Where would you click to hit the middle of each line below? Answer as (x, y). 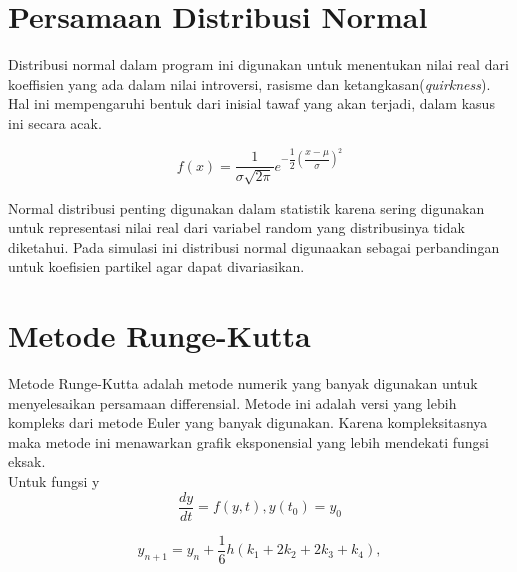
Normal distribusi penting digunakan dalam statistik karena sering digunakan (246, 207)
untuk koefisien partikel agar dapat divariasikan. (156, 266)
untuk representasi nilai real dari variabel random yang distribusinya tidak (236, 227)
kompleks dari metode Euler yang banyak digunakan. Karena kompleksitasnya (248, 422)
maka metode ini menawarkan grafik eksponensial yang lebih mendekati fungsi (248, 441)
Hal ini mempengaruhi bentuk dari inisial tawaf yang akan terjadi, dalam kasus (251, 103)
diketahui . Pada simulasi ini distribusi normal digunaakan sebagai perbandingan (254, 246)
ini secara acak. (55, 122)
